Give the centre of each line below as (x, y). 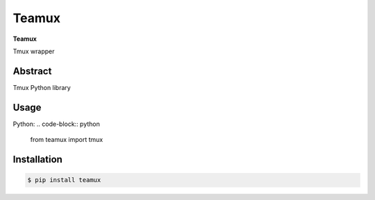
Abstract (32, 71)
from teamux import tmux (67, 140)
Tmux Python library (42, 87)
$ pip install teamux (64, 180)
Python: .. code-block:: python (57, 124)
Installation (37, 159)
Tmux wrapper (34, 51)
